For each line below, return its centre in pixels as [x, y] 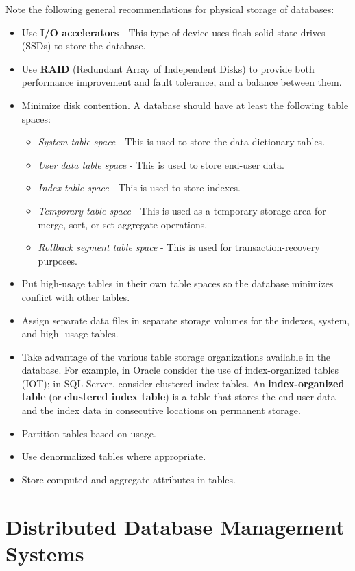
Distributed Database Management [175, 526]
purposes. [58, 260]
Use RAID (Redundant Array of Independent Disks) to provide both [168, 68]
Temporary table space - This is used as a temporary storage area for [182, 210]
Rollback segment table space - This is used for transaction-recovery [179, 247]
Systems [45, 553]
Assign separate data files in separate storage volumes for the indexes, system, [186, 320]
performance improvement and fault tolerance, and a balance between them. [182, 82]
